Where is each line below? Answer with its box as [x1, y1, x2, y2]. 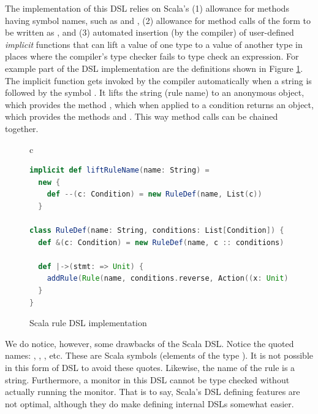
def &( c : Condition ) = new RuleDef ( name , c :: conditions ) [38, 238, 284, 247]
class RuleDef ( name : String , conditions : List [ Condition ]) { [29, 226, 284, 235]
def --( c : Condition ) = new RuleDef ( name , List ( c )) [47, 190, 262, 199]
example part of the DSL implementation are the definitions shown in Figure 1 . [5, 61, 303, 74]
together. [5, 122, 39, 135]
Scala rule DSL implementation [29, 316, 147, 329]
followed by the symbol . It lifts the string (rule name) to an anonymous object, [5, 86, 305, 99]
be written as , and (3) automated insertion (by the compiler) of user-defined [5, 26, 294, 39]
